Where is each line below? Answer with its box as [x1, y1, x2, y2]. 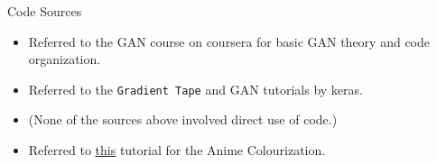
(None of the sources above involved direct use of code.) [28, 110, 338, 129]
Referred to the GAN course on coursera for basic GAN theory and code [28, 32, 431, 50]
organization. [28, 50, 101, 68]
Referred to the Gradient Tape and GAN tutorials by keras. [28, 79, 363, 98]
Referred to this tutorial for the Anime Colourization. [28, 141, 326, 159]
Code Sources [7, 2, 82, 20]
